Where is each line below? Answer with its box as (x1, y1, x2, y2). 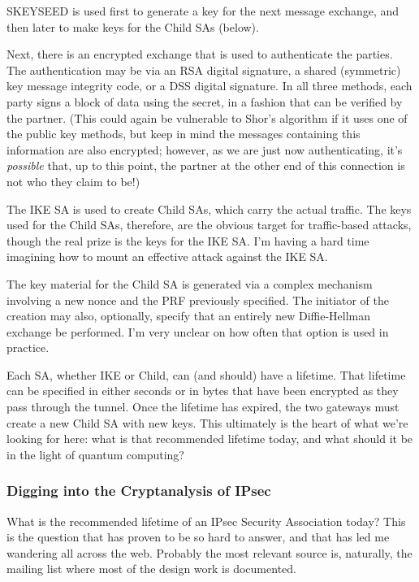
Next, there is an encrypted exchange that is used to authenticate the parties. (6, 46, 393, 63)
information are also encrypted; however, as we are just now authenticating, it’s (6, 141, 403, 158)
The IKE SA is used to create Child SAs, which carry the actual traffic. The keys (6, 200, 412, 217)
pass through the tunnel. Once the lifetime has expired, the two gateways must (6, 398, 400, 415)
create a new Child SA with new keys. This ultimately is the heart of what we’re (6, 414, 408, 431)
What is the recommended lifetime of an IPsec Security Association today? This (6, 512, 406, 529)
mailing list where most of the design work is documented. (6, 560, 296, 577)
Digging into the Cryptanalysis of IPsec (6, 480, 271, 501)
